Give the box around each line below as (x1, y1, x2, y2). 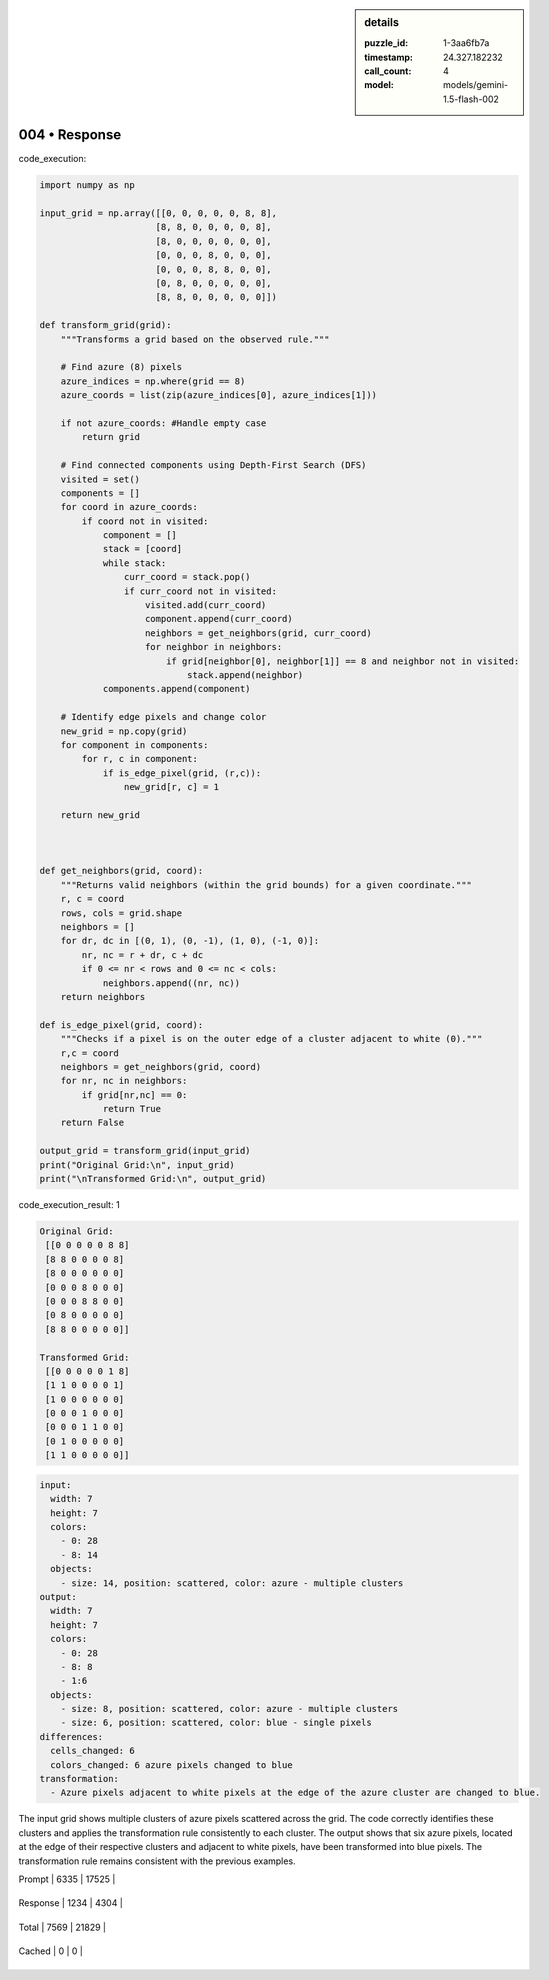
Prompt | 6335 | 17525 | (18, 1873, 116, 1885)
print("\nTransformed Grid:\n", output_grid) (39, 1173, 267, 1185)
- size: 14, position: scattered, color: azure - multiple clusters (60, 1577, 404, 1589)
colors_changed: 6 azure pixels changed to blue (50, 1759, 294, 1770)
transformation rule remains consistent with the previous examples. (18, 1855, 296, 1867)
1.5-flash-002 (443, 93, 500, 105)
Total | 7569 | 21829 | (18, 1921, 107, 1933)
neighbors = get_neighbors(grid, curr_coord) (145, 627, 372, 639)
